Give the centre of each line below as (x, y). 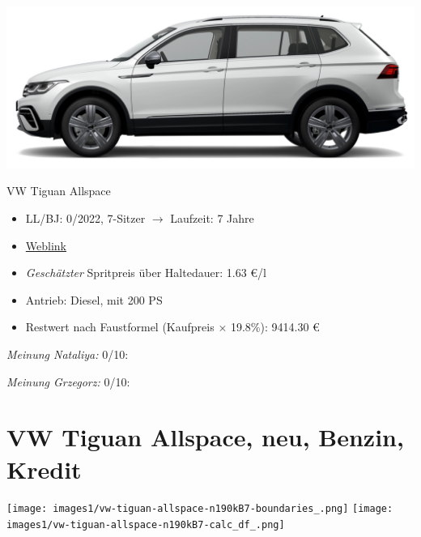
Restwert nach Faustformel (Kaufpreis (120, 327)
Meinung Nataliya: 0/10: (68, 354)
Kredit (44, 469)
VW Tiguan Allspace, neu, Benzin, (205, 437)
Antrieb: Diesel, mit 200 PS (94, 299)
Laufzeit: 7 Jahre (212, 218)
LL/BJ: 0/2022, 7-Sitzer (85, 218)
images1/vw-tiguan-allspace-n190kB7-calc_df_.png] (146, 525)
